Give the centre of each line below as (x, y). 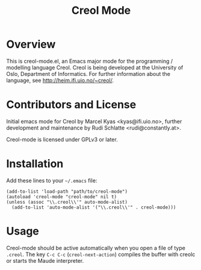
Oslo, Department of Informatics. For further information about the (88, 74)
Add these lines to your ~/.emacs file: (52, 180)
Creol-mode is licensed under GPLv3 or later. (62, 139)
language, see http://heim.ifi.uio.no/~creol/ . (60, 80)
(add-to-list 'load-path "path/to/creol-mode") (67, 191)
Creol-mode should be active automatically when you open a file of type (96, 248)
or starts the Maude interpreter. (45, 260)
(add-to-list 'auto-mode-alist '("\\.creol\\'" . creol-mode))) (94, 207)
